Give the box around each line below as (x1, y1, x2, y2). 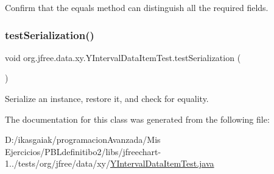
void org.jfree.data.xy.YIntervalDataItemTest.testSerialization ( (5, 51, 241, 63)
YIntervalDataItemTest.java (110, 157, 214, 170)
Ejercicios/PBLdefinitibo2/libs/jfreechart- (5, 145, 161, 158)
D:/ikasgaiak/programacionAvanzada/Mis (5, 133, 161, 146)
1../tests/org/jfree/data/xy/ (5, 157, 110, 170)
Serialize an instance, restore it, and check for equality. (5, 92, 209, 104)
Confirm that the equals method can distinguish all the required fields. (5, 1, 269, 13)
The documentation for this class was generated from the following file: (5, 112, 270, 125)
